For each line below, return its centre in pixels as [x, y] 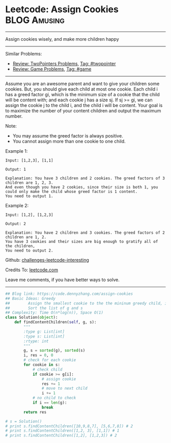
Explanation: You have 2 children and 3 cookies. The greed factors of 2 [85, 233]
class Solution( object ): [32, 317]
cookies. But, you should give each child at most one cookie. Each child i [81, 89]
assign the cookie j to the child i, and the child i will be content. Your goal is [84, 105]
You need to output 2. [29, 251]
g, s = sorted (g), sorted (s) [54, 351]
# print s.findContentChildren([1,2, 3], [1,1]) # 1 [62, 431]
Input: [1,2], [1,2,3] [29, 215]
